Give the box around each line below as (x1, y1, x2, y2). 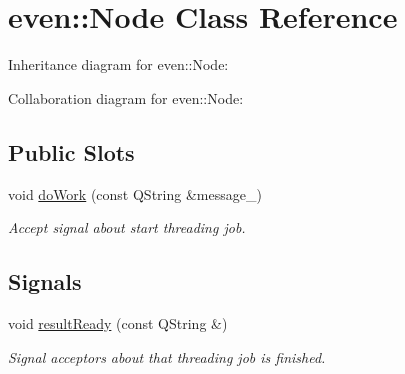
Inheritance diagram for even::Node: (8, 54, 229, 75)
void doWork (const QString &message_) (8, 183, 262, 204)
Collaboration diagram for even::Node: (8, 87, 244, 108)
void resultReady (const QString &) (8, 312, 228, 333)
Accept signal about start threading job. (8, 217, 246, 238)
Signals (8, 266, 82, 297)
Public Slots (8, 136, 135, 167)
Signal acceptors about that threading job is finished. (8, 346, 326, 367)
